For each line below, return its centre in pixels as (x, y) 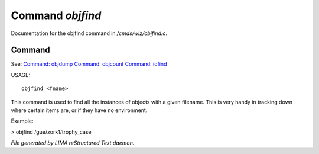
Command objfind (56, 15)
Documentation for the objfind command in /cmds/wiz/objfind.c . (89, 33)
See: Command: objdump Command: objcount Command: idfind (89, 64)
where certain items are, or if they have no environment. (79, 110)
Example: (22, 121)
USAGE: (21, 75)
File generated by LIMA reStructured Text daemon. (73, 143)
